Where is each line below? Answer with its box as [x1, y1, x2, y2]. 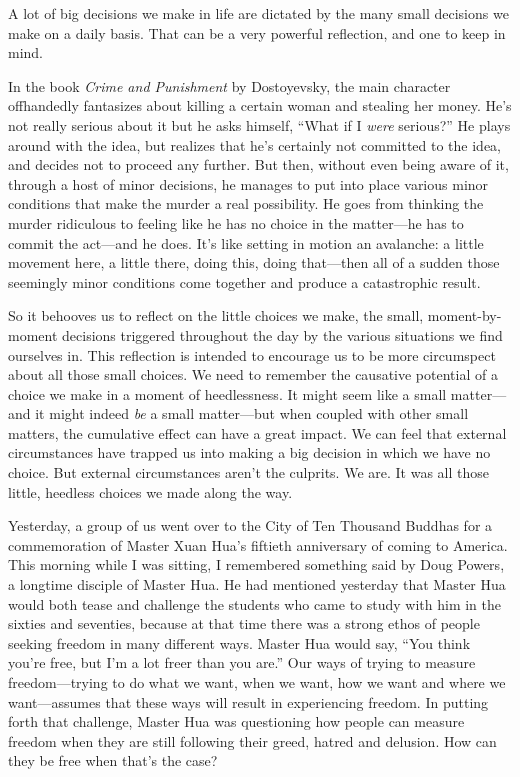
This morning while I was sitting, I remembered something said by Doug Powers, [8, 554, 505, 575]
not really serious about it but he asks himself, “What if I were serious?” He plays [8, 114, 511, 135]
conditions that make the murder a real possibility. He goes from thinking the [8, 193, 484, 214]
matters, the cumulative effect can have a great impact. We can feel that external [8, 422, 507, 443]
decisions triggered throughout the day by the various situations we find [62, 324, 503, 345]
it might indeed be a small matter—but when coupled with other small [35, 403, 469, 424]
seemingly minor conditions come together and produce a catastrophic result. [8, 271, 481, 292]
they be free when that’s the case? [8, 750, 218, 771]
